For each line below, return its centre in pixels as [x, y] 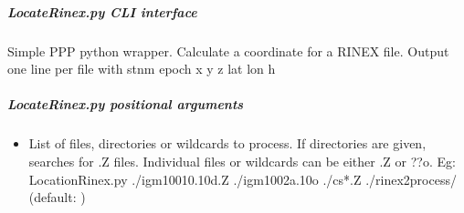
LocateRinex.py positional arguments [126, 104]
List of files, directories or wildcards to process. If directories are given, [227, 143]
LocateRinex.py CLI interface [102, 11]
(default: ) [57, 197]
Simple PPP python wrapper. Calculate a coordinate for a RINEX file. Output [228, 51]
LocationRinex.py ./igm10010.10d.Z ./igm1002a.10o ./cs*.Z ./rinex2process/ [243, 179]
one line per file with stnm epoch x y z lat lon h [142, 69]
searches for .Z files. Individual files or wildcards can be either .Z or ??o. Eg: [242, 161]
